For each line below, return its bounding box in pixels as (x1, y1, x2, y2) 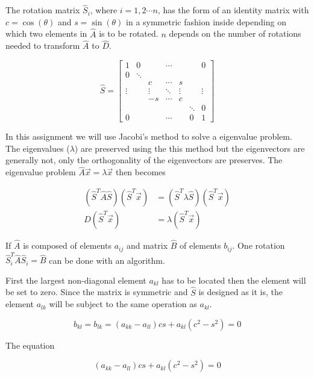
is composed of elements (23, 239, 111, 252)
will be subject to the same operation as (49, 298, 197, 310)
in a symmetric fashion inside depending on (126, 15, 286, 28)
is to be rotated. (99, 27, 159, 40)
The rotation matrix (5, 4, 80, 16)
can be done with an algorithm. (49, 254, 165, 266)
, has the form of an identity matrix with (157, 4, 309, 16)
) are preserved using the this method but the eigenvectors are (74, 142, 305, 154)
